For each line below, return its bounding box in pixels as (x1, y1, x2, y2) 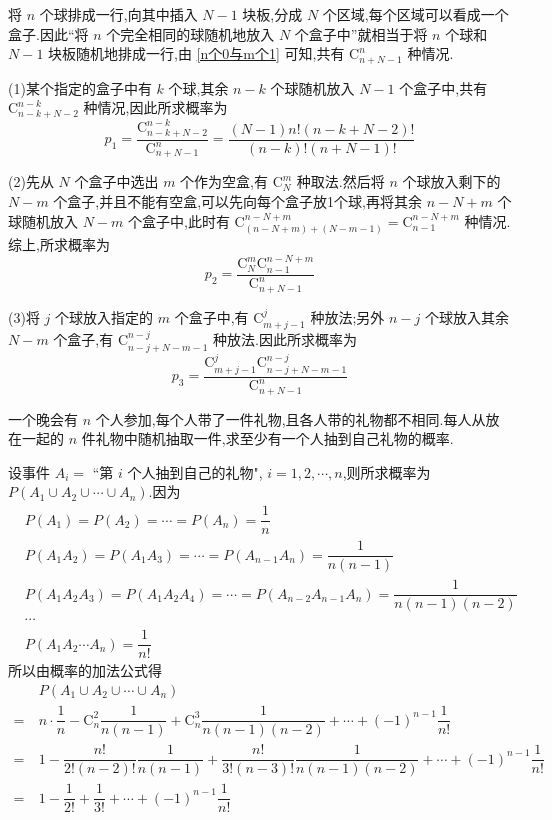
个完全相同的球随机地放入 (106, 23, 275, 44)
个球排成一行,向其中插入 (39, 4, 198, 24)
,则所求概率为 (342, 461, 431, 482)
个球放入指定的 (55, 306, 154, 327)
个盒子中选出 (74, 171, 159, 192)
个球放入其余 (424, 306, 509, 327)
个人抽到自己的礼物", (127, 461, 263, 482)
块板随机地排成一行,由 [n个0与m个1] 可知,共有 (48, 43, 345, 64)
